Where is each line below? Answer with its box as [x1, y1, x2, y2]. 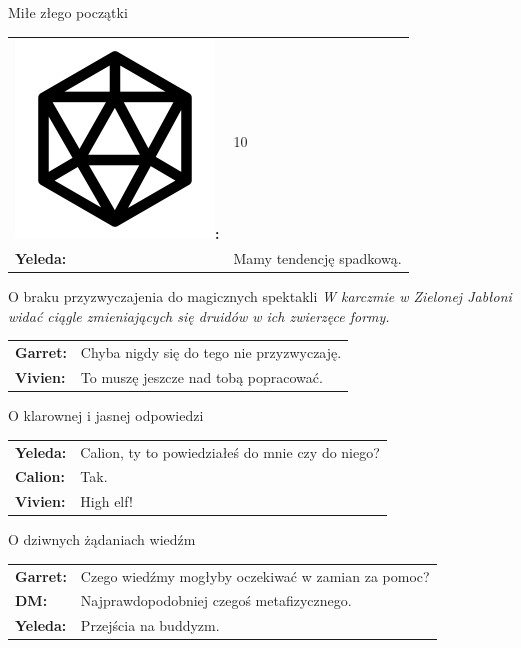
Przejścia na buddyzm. [80, 615, 220, 636]
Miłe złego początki [8, 2, 128, 22]
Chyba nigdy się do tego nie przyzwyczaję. [80, 342, 342, 363]
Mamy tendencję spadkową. [233, 248, 402, 269]
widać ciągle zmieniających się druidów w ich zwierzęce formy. [8, 305, 390, 326]
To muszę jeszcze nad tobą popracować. [80, 367, 323, 388]
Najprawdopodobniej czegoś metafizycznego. [80, 590, 352, 611]
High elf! [80, 491, 133, 512]
